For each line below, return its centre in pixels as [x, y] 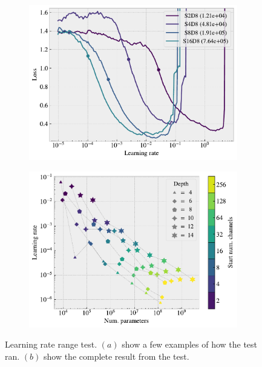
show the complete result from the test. [116, 356]
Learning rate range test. [51, 344]
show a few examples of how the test [190, 344]
